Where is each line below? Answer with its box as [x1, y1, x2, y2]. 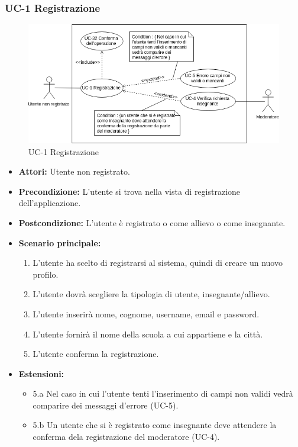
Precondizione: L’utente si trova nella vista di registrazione [18, 185, 241, 197]
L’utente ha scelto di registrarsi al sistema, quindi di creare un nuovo [33, 256, 283, 269]
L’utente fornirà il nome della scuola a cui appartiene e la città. [33, 327, 263, 340]
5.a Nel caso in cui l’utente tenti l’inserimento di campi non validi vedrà [33, 387, 293, 400]
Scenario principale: [18, 236, 101, 249]
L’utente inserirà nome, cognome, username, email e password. [33, 307, 260, 320]
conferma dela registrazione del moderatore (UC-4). [33, 430, 220, 443]
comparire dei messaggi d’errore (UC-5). [33, 398, 179, 411]
